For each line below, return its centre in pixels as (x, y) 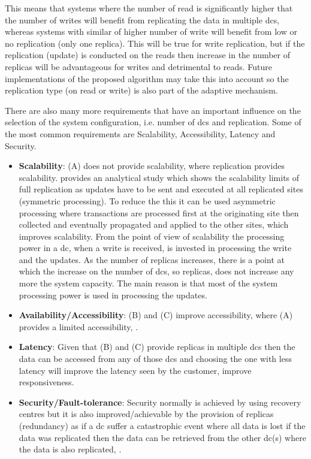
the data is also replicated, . (70, 449)
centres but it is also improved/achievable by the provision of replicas (146, 414)
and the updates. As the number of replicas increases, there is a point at (152, 259)
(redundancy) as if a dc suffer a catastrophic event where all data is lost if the (162, 425)
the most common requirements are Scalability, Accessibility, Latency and (140, 133)
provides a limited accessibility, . (78, 326)
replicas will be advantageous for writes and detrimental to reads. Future (139, 66)
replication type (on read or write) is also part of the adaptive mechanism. (141, 90)
